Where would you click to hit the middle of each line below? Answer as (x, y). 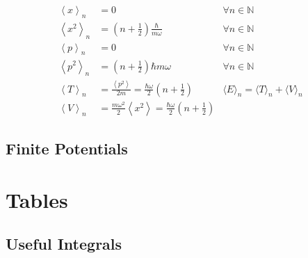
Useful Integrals (64, 244)
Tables (37, 199)
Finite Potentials (67, 148)
